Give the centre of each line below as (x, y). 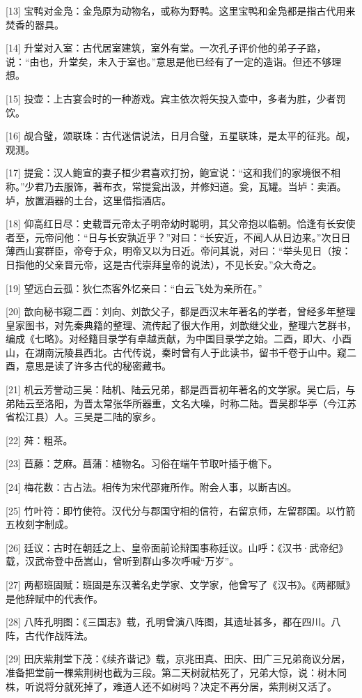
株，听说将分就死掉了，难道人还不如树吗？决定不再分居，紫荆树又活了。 (171, 686)
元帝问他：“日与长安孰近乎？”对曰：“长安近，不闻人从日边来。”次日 (188, 237)
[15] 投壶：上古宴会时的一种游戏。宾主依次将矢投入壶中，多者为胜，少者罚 (176, 98)
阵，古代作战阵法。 (49, 635)
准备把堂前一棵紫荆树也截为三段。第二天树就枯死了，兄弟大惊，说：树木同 (176, 672)
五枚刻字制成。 (40, 524)
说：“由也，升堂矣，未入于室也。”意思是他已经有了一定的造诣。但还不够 (169, 61)
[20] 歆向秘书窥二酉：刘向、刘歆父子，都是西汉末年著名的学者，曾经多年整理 (181, 311)
